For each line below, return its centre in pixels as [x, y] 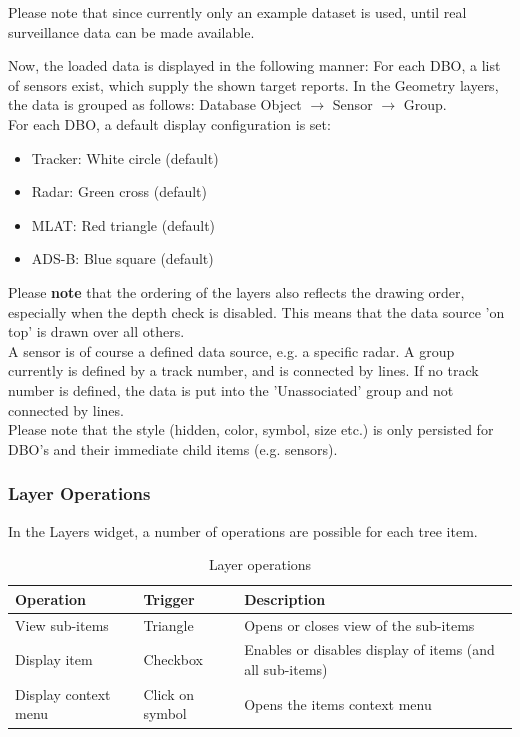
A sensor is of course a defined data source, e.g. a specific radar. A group [231, 350]
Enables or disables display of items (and [369, 649]
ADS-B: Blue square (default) [122, 258]
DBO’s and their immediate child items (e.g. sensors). [173, 448]
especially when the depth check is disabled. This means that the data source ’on [256, 311]
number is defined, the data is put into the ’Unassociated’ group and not [231, 389]
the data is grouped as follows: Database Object [155, 104]
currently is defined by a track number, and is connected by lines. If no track [243, 370]
